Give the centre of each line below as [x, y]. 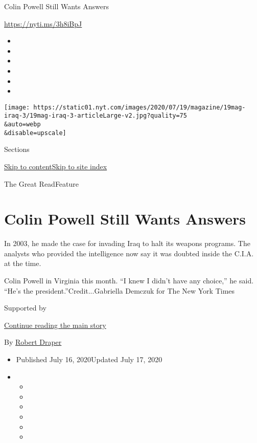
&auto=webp [22, 125]
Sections [17, 149]
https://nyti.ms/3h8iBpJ [43, 23]
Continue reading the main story [55, 325]
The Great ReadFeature [42, 183]
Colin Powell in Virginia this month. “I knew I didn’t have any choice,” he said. [129, 281]
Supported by [25, 308]
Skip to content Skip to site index [56, 166]
